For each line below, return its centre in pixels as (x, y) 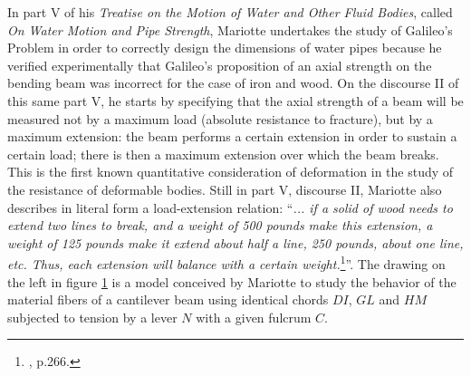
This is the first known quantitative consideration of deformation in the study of (231, 172)
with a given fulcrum (254, 317)
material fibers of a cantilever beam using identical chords (168, 299)
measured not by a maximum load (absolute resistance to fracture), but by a (220, 118)
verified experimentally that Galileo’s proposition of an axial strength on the (220, 65)
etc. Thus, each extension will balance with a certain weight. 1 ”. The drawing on (226, 262)
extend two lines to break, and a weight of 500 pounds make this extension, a (220, 225)
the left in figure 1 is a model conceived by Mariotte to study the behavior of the (232, 281)
